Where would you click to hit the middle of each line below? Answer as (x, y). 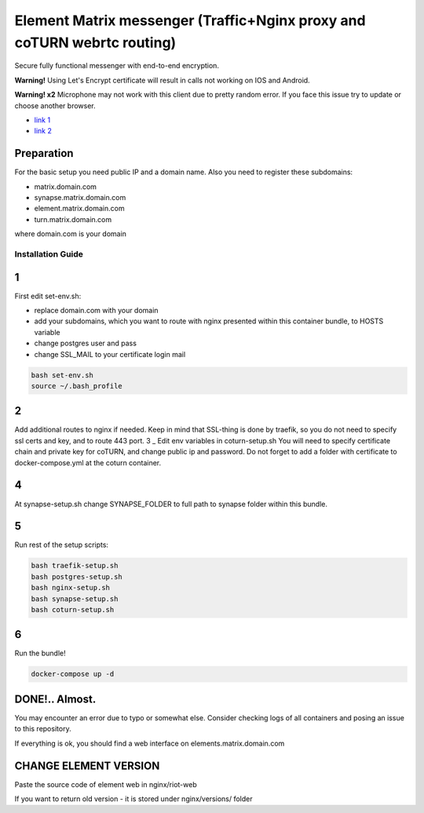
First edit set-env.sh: (48, 296)
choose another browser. (55, 105)
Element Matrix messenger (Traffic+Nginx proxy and (190, 20)
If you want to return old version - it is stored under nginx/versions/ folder (133, 799)
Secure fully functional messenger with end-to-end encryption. (117, 66)
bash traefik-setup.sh (75, 566)
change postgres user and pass (86, 343)
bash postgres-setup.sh (77, 576)
